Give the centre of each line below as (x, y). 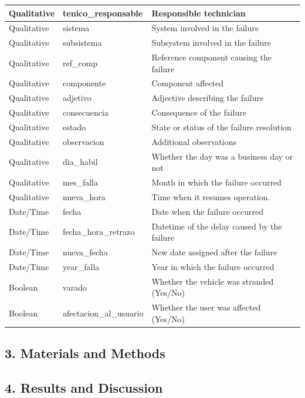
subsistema (82, 43)
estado (74, 127)
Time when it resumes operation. (211, 196)
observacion (84, 141)
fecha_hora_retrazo (99, 232)
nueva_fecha (85, 252)
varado (75, 287)
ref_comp (80, 63)
